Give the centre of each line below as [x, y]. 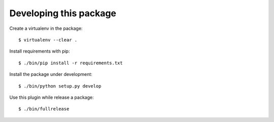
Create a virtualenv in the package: [46, 28]
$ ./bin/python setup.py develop [60, 86]
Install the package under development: [51, 74]
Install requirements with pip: [40, 51]
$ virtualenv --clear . [48, 40]
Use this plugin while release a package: [52, 97]
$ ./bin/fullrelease [44, 109]
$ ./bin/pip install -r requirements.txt [71, 63]
